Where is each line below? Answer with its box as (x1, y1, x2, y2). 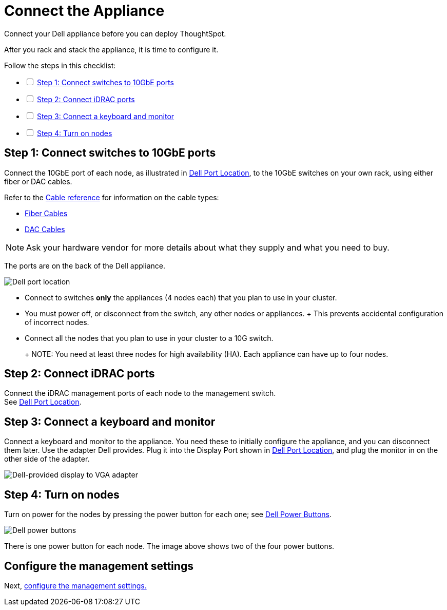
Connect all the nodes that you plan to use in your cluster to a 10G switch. (25, 333, 274, 342)
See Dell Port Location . (4, 397, 82, 407)
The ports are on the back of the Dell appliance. (4, 261, 165, 270)
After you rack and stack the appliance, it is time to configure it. (4, 45, 219, 54)
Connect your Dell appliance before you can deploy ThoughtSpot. (4, 29, 226, 38)
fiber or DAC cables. (4, 177, 72, 186)
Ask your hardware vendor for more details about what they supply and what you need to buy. (26, 242, 390, 253)
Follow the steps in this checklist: (4, 61, 116, 70)
